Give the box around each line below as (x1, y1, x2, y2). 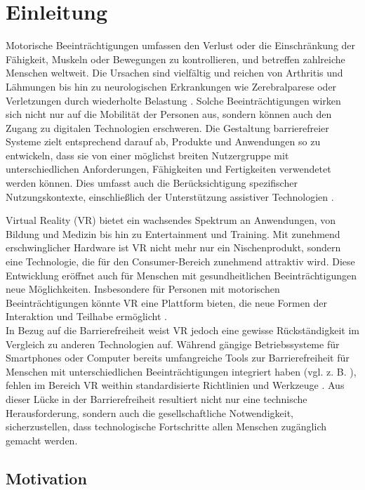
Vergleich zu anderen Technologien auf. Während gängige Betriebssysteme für (6, 336, 340, 351)
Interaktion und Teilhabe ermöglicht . (6, 309, 167, 324)
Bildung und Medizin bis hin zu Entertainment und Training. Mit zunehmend (6, 226, 340, 241)
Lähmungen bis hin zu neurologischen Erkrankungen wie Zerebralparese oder (6, 79, 337, 93)
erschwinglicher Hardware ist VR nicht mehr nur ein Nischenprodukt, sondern (6, 240, 341, 255)
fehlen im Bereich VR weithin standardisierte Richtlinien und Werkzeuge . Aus (6, 378, 345, 392)
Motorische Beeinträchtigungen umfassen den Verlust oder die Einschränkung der (6, 38, 356, 53)
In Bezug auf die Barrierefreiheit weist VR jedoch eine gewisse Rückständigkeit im (6, 323, 360, 337)
